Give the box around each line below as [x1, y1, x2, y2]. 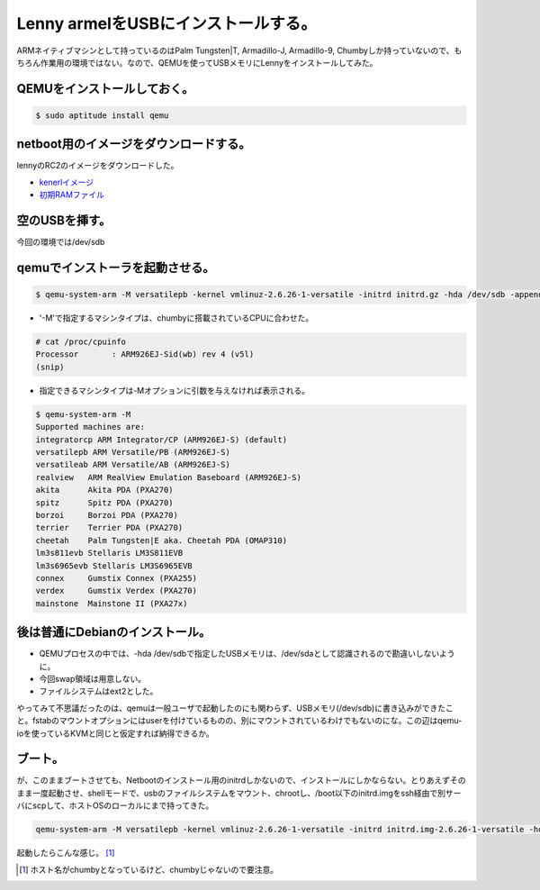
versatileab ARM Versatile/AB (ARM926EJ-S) [35, 459, 231, 470]
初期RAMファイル [39, 189, 105, 200]
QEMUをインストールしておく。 [16, 81, 194, 96]
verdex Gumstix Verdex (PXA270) [35, 586, 198, 596]
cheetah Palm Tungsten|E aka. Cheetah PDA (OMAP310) [35, 535, 288, 545]
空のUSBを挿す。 [16, 213, 112, 229]
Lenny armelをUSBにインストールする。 [16, 14, 317, 33]
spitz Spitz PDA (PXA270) [35, 497, 175, 508]
